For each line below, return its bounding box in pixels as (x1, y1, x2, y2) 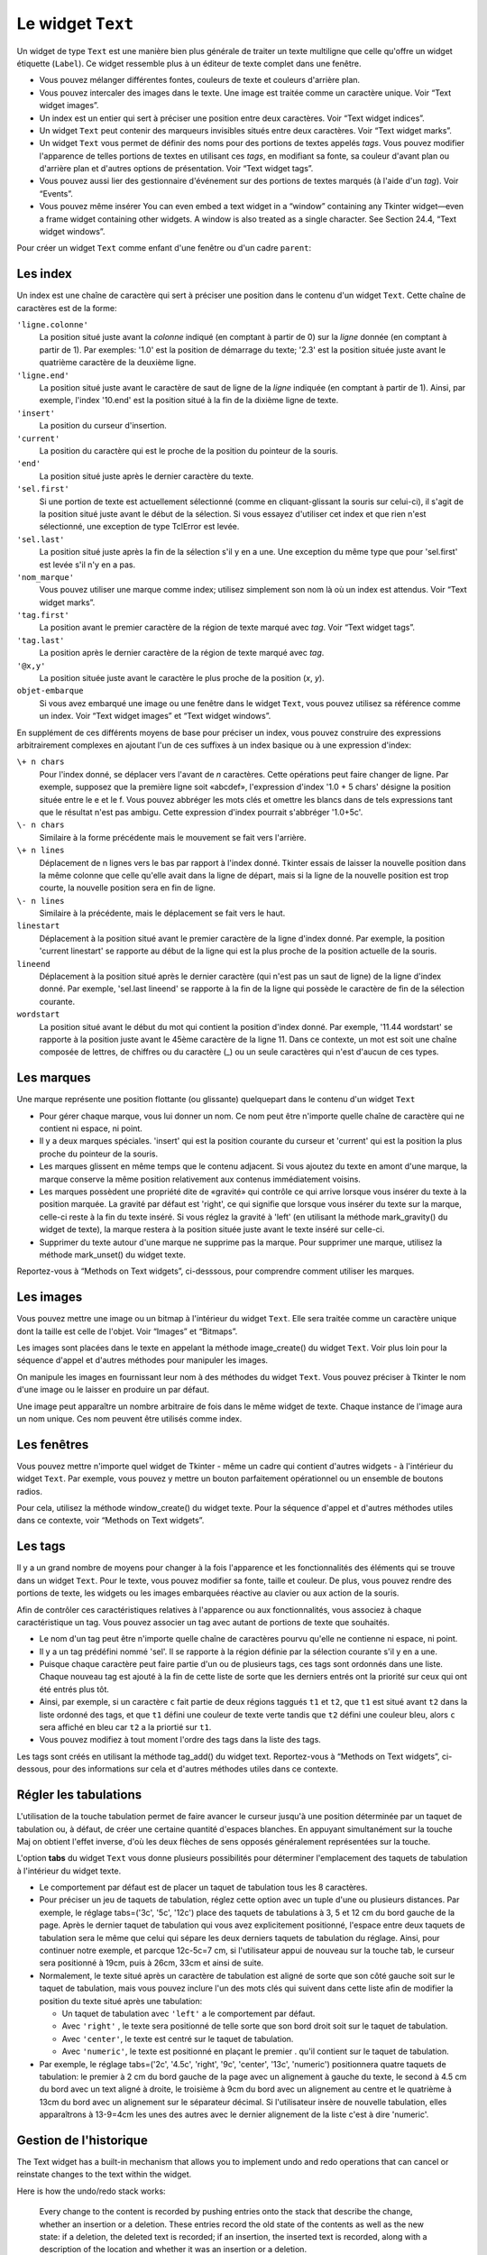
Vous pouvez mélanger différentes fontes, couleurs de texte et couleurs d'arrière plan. (39, 75, 361, 86)
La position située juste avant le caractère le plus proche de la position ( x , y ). (39, 673, 325, 684)
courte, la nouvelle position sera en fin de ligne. (39, 882, 216, 893)
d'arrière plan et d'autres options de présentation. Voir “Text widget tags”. (39, 163, 314, 174)
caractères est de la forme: (16, 302, 117, 313)
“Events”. (39, 188, 74, 198)
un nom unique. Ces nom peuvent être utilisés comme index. (16, 1413, 243, 1424)
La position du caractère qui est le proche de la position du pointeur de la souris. (39, 446, 338, 456)
